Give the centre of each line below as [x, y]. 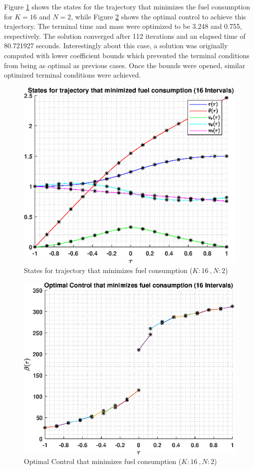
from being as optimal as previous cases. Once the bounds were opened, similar [125, 65]
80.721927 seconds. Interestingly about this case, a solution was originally [116, 46]
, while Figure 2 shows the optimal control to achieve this [158, 16]
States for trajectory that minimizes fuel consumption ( [108, 270]
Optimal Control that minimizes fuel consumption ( [103, 461]
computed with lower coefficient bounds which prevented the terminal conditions [127, 55]
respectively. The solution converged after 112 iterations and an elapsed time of [125, 36]
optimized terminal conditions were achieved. [73, 75]
